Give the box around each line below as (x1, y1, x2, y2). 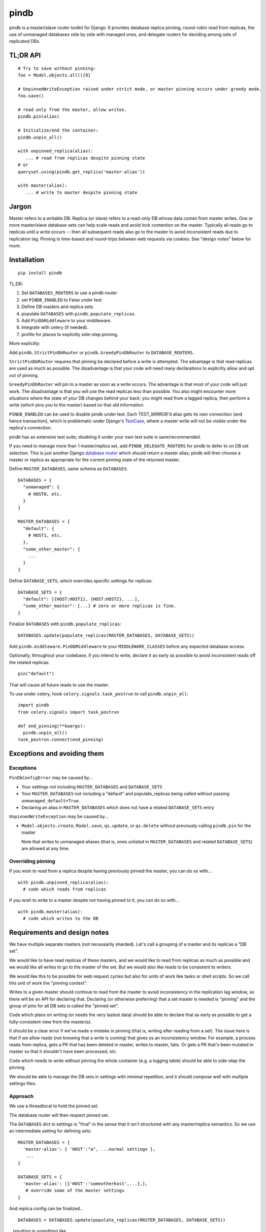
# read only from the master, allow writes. (18, 107, 128, 113)
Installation (9, 256, 44, 264)
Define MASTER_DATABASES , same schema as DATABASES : (9, 466, 128, 472)
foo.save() (18, 93, 44, 99)
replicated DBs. (9, 38, 40, 44)
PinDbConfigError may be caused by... (9, 775, 93, 781)
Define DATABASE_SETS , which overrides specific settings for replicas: (9, 578, 153, 584)
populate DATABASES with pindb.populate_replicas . (21, 310, 136, 316)
